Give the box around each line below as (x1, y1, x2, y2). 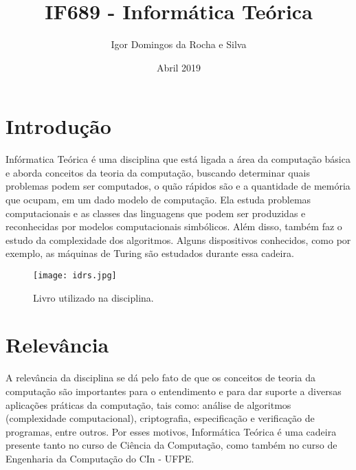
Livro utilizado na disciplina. (33, 290, 154, 304)
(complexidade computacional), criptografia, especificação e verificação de (5, 411, 315, 425)
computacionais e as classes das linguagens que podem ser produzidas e (5, 205, 306, 220)
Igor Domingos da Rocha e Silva (111, 37, 247, 52)
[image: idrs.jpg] (33, 271, 117, 280)
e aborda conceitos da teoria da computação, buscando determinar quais (5, 165, 310, 179)
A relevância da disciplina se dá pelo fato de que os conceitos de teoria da (5, 370, 316, 385)
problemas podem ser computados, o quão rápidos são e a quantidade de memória (5, 179, 351, 193)
